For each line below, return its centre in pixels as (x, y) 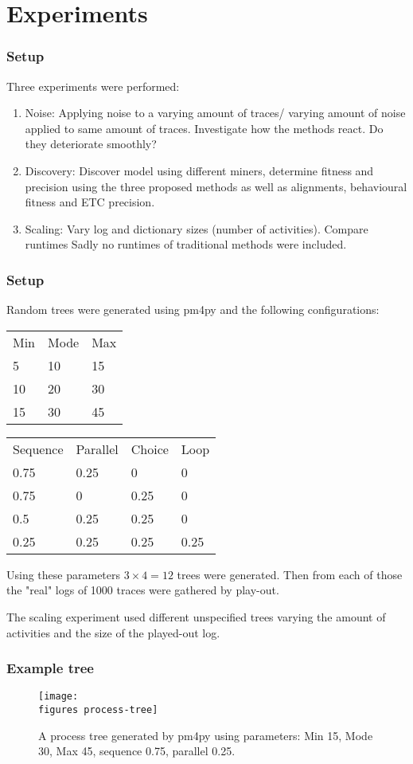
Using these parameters (64, 574)
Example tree (50, 668)
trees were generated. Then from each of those (290, 574)
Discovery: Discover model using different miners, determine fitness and (199, 170)
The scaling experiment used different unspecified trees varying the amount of (196, 616)
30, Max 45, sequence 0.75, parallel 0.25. (137, 751)
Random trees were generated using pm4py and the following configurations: (193, 310)
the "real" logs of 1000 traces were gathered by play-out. (143, 590)
